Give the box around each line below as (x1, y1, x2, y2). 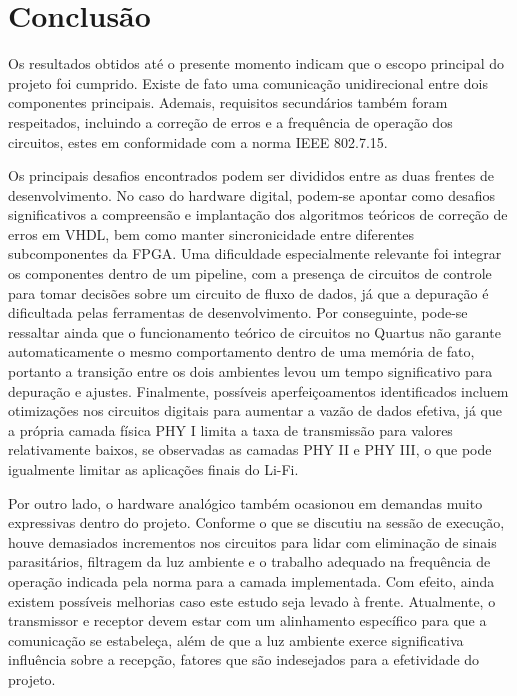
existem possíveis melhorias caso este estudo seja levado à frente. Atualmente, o (8, 590, 496, 611)
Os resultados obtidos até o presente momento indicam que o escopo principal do (8, 53, 504, 74)
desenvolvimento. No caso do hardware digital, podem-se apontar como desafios (8, 184, 495, 205)
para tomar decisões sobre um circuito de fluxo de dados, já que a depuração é (8, 282, 489, 303)
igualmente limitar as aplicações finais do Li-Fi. (8, 459, 299, 479)
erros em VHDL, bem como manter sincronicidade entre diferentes (8, 223, 415, 244)
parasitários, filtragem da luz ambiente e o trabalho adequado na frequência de (8, 551, 491, 572)
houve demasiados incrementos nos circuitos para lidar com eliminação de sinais (8, 531, 497, 552)
